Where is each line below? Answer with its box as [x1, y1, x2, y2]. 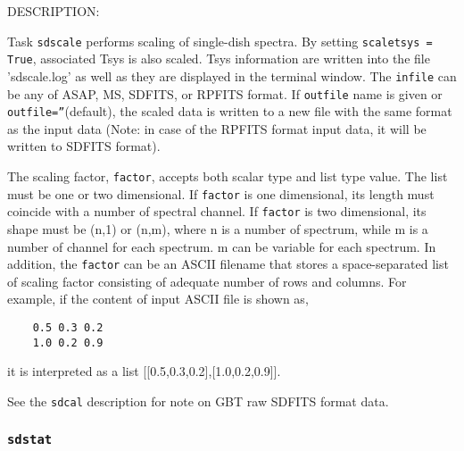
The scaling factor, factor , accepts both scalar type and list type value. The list [7, 167, 448, 186]
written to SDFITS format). [7, 137, 161, 155]
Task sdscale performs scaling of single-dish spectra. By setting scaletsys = [7, 31, 433, 50]
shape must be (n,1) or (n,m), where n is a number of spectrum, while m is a [7, 220, 428, 238]
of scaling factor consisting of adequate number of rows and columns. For [7, 271, 407, 290]
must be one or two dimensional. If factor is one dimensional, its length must [7, 184, 435, 203]
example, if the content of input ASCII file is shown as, [7, 289, 309, 308]
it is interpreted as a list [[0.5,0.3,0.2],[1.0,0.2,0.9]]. [7, 362, 281, 380]
